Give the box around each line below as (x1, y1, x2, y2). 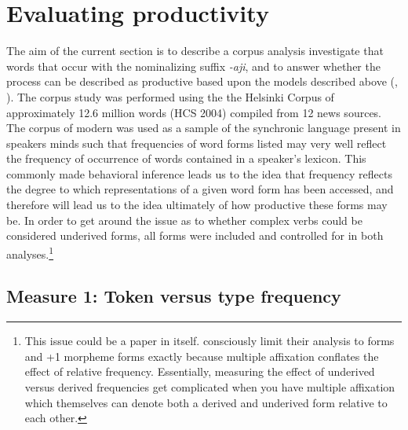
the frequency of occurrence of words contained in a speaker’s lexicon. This (6, 150, 366, 167)
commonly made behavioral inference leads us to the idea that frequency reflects (6, 165, 392, 182)
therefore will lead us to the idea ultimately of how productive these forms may (6, 197, 388, 213)
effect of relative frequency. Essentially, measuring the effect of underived (24, 363, 375, 380)
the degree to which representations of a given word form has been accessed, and (6, 181, 394, 197)
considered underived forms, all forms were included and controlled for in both (6, 227, 384, 244)
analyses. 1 (6, 243, 54, 262)
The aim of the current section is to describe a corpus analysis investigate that (6, 42, 384, 59)
